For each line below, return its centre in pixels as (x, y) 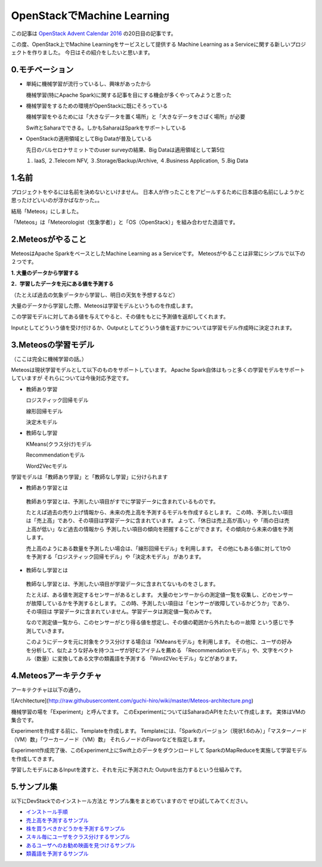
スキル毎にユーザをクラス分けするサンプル (78, 837)
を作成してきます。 (34, 758)
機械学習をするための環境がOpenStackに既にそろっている (97, 106)
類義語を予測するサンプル (57, 854)
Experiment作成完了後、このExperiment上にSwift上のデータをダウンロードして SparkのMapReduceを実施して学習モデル (159, 750)
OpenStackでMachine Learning (90, 16)
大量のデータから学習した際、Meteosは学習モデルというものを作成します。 (103, 306)
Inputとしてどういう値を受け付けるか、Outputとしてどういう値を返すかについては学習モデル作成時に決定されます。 (153, 328)
